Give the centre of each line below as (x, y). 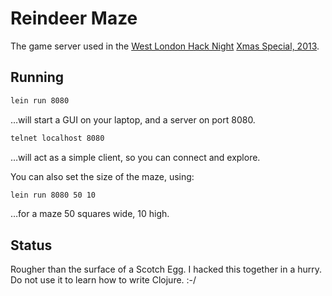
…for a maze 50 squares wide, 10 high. (90, 214)
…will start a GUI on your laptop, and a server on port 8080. (133, 119)
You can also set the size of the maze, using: (102, 176)
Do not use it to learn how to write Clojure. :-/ (103, 280)
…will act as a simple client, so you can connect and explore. (135, 157)
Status (31, 245)
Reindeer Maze (74, 18)
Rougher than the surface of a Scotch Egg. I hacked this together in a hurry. (166, 269)
